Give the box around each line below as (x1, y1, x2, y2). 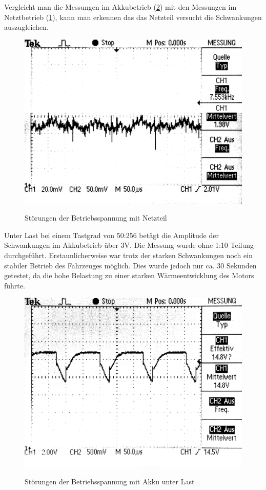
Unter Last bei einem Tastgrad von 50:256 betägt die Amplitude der (4, 229, 219, 240)
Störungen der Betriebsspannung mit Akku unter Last (25, 476, 195, 487)
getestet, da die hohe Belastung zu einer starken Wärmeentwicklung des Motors (4, 270, 254, 281)
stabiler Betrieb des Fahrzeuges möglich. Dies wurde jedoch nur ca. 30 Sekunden (4, 260, 257, 270)
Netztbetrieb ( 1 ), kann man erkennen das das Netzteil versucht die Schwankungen (4, 11, 262, 22)
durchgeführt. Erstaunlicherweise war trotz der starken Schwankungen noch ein (4, 249, 253, 260)
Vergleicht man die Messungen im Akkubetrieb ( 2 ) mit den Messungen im (4, 2, 237, 12)
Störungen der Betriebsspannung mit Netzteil (25, 212, 167, 223)
